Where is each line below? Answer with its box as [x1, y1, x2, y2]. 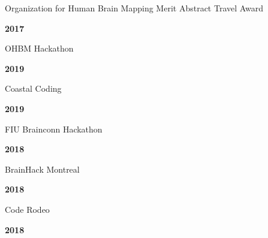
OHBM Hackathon [5, 42, 74, 55]
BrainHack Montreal [5, 162, 80, 175]
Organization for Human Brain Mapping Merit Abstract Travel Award [5, 2, 264, 14]
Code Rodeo [5, 203, 50, 215]
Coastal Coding [5, 82, 62, 95]
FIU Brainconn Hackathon [5, 122, 103, 135]
